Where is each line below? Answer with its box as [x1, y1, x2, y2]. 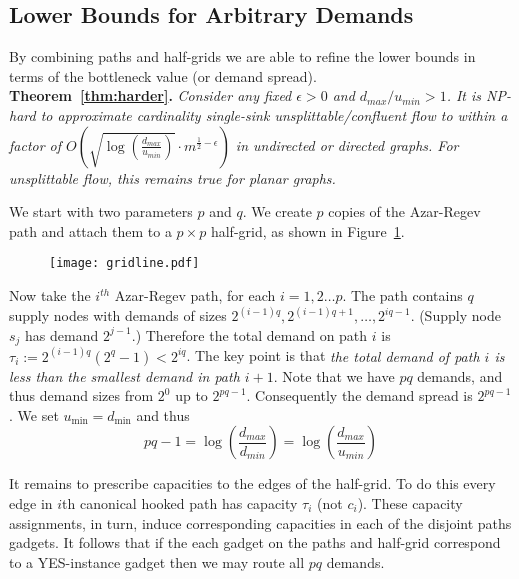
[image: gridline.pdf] [49, 256, 200, 271]
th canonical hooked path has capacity [62, 492, 298, 513]
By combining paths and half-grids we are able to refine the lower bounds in [9, 46, 476, 67]
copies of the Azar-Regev [328, 201, 481, 222]
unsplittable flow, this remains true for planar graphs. [9, 167, 336, 188]
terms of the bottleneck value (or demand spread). [9, 65, 317, 86]
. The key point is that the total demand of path [186, 345, 480, 366]
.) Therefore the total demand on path [131, 324, 368, 345]
